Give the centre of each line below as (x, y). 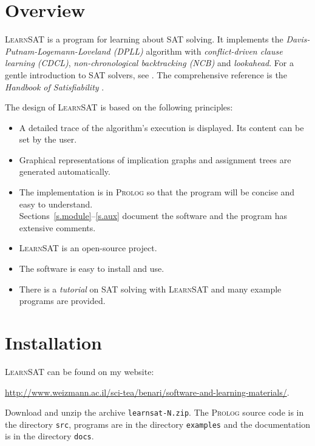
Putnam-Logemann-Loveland (58, 51)
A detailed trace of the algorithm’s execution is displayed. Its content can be (161, 127)
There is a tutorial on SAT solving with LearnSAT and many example (150, 289)
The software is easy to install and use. (92, 269)
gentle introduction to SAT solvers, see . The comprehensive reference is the (146, 74)
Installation (53, 342)
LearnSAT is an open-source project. (88, 248)
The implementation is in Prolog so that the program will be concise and (157, 192)
